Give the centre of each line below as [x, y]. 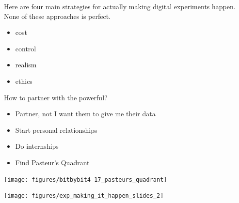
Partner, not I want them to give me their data [85, 114]
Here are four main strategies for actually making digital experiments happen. [120, 6]
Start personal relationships [56, 130]
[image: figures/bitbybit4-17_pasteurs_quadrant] [86, 180]
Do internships [37, 146]
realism [26, 65]
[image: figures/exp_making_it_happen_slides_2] [84, 196]
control [26, 48]
